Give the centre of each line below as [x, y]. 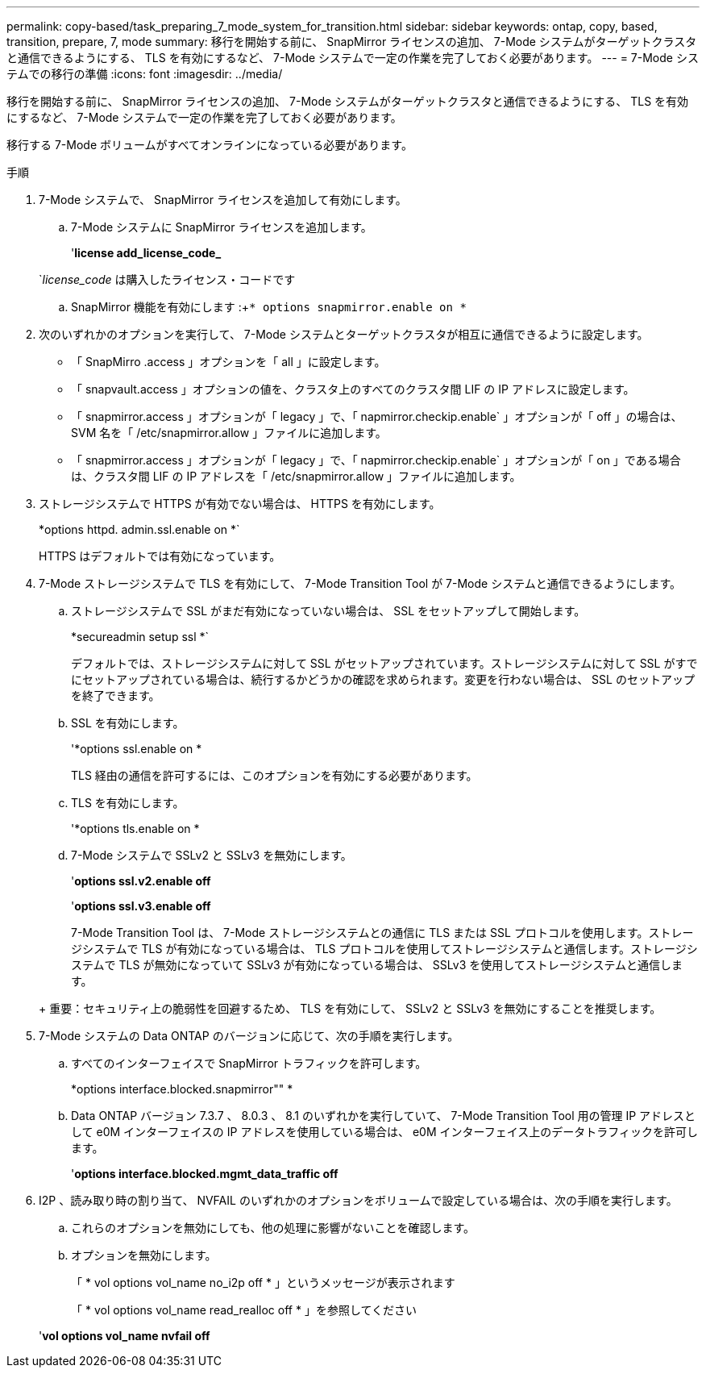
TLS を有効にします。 [128, 803]
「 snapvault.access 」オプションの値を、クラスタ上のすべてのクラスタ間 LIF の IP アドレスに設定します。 [353, 389]
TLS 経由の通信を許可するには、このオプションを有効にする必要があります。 [274, 775]
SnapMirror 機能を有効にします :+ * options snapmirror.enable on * [269, 307]
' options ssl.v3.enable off [141, 906]
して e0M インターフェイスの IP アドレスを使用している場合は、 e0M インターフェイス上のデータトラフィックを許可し [384, 1132]
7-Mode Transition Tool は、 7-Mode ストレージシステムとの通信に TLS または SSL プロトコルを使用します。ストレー [382, 933]
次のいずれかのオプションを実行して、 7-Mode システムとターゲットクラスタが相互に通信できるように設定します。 [344, 334]
